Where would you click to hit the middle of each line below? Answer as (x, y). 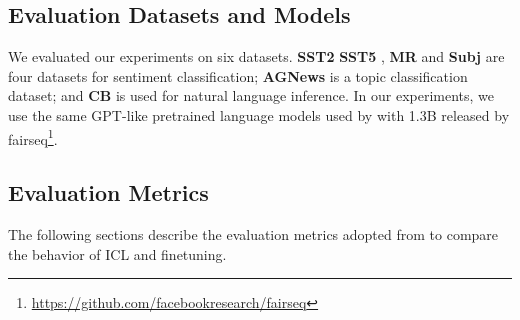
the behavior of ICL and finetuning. (117, 253)
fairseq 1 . (33, 137)
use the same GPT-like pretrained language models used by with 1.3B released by (259, 114)
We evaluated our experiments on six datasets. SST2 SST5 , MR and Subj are (256, 56)
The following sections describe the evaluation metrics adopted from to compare (253, 234)
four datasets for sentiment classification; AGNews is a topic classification (238, 75)
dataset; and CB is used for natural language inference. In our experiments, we (251, 95)
